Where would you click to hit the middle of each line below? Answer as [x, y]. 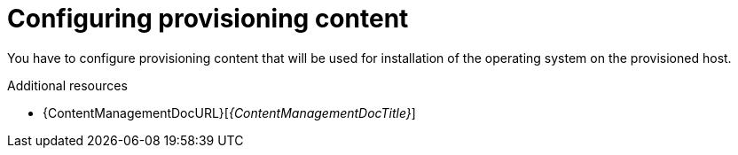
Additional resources [67, 85]
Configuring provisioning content [208, 19]
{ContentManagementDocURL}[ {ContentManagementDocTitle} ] [229, 112]
